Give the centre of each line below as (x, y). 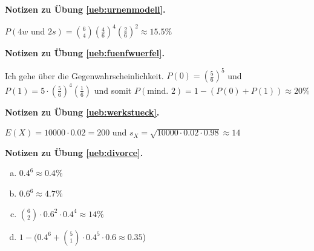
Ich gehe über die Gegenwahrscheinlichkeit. (84, 75)
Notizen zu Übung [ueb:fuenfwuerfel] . (85, 53)
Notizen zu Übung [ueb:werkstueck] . (82, 112)
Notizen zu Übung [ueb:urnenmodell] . (85, 9)
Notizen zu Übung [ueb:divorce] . (74, 152)
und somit (113, 90)
